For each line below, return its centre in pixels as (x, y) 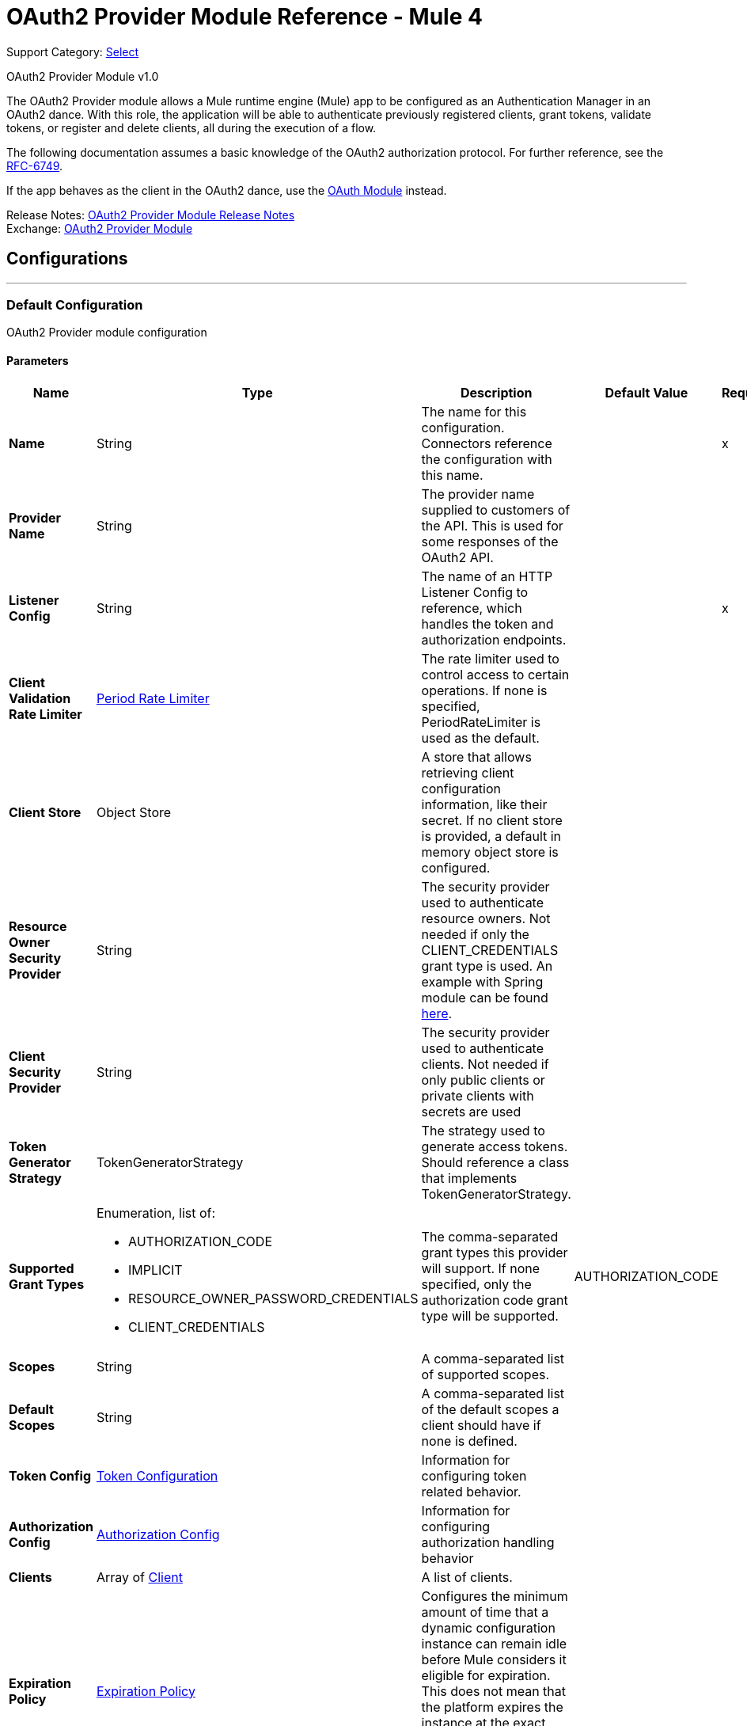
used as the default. (480, 738)
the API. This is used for (492, 525)
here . (437, 1013)
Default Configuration (75, 304)
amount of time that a (485, 1612)
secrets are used (471, 1111)
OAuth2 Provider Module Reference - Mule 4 (245, 17)
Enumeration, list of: (156, 1213)
